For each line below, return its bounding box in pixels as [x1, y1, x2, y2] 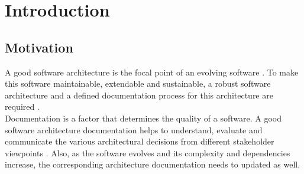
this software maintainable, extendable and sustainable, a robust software [5, 77, 271, 90]
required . [5, 100, 40, 113]
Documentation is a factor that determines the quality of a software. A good [5, 111, 282, 124]
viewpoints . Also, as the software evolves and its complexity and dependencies [5, 146, 290, 159]
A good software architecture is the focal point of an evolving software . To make [5, 65, 299, 78]
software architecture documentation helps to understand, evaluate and [5, 123, 263, 136]
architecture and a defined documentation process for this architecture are [5, 88, 273, 101]
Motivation [5, 38, 73, 56]
